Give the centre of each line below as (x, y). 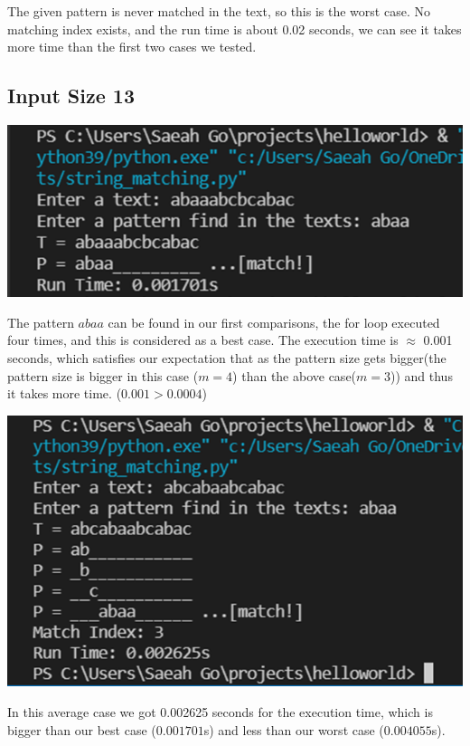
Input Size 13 (71, 96)
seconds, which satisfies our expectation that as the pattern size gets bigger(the (227, 357)
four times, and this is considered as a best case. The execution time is (203, 340)
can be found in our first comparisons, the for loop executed (274, 322)
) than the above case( (295, 375)
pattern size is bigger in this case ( (103, 375)
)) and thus (422, 375)
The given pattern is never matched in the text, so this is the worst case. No (219, 11)
